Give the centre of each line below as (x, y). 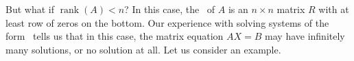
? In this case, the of (170, 9)
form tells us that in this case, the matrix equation (115, 36)
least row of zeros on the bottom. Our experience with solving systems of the (167, 22)
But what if (30, 9)
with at (334, 9)
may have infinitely (305, 36)
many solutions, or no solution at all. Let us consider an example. (143, 49)
